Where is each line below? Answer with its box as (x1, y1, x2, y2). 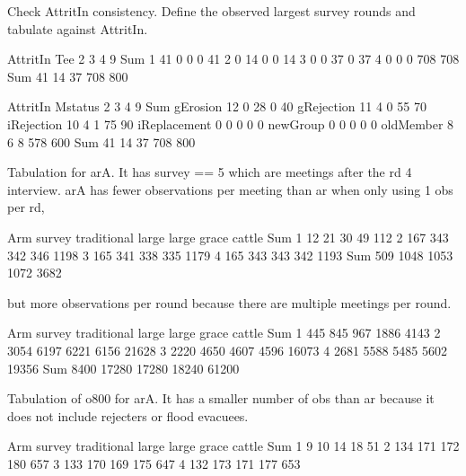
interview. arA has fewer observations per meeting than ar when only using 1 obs (7, 180, 453, 198)
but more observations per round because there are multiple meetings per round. (7, 293, 452, 312)
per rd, (7, 198, 45, 216)
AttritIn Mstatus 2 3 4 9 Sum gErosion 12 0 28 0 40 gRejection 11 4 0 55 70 (7, 97, 426, 116)
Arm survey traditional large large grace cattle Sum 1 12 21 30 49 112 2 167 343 (7, 227, 449, 246)
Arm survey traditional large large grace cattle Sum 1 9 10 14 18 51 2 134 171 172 (7, 436, 460, 455)
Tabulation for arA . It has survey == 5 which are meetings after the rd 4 (7, 163, 412, 181)
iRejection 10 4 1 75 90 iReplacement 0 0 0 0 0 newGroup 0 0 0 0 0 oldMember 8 (7, 114, 454, 133)
